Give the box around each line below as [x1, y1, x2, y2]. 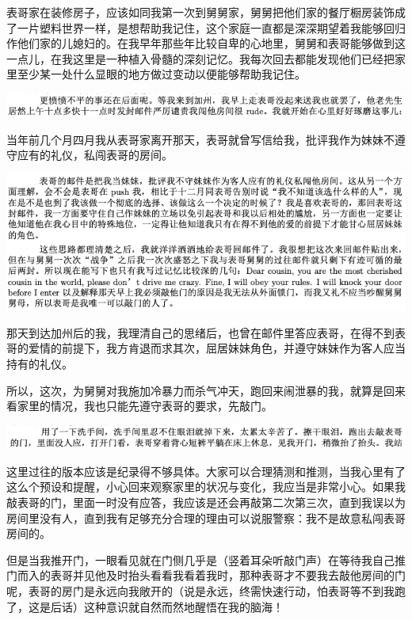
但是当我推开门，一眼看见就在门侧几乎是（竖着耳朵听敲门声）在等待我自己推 [6, 551, 406, 568]
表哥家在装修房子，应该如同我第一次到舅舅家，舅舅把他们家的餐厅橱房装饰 [6, 4, 395, 20]
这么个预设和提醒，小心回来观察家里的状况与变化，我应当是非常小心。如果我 [6, 478, 406, 495]
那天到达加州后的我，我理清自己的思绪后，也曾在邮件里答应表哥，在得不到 [6, 324, 395, 340]
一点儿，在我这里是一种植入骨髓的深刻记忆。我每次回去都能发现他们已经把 [6, 50, 395, 67]
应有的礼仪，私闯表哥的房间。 [17, 146, 173, 163]
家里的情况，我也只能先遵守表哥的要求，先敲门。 [17, 397, 273, 414]
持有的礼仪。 [6, 355, 73, 371]
